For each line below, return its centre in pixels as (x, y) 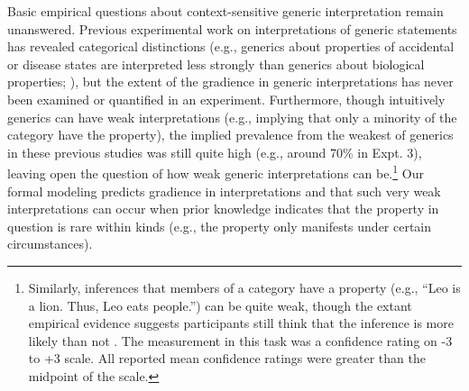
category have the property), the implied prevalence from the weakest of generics (230, 135)
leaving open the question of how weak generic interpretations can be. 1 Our (216, 172)
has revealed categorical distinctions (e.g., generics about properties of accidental (231, 46)
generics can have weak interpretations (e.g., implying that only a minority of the (232, 117)
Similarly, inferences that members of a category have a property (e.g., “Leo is (244, 287)
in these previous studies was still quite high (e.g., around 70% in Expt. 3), (215, 152)
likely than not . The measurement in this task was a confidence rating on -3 (240, 340)
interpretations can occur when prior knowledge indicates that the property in (223, 209)
